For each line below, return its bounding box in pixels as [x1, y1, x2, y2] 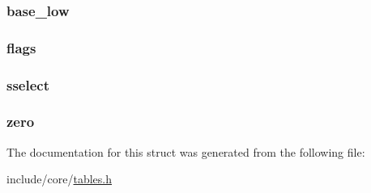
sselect [6, 74, 49, 94]
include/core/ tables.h [6, 170, 113, 187]
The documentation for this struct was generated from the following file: [6, 143, 365, 160]
